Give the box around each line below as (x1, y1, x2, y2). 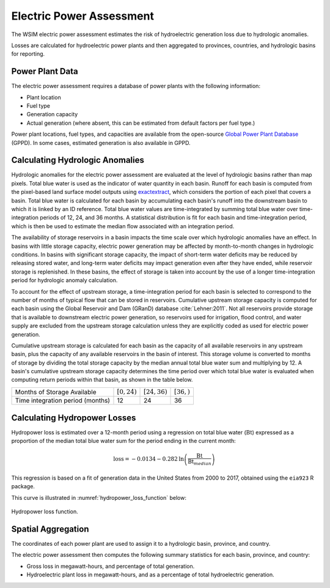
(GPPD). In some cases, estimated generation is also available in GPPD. (11, 139, 191, 146)
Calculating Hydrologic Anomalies (11, 155, 145, 165)
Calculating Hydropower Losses (11, 412, 136, 423)
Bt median (187, 458, 211, 467)
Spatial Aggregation (11, 524, 89, 534)
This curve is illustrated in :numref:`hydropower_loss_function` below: (11, 494, 186, 501)
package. (11, 483, 35, 490)
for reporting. (11, 50, 45, 58)
